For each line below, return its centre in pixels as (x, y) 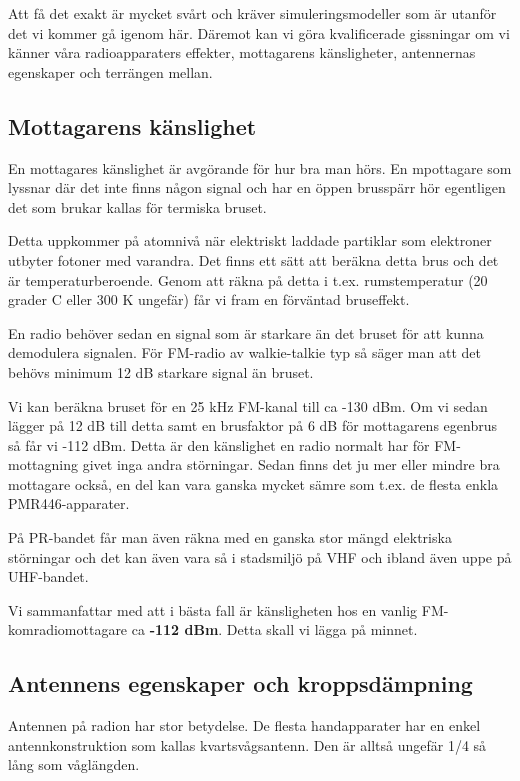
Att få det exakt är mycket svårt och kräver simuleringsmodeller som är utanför (252, 13)
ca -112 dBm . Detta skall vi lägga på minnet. (274, 629)
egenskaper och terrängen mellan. (110, 71)
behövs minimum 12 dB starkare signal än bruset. (161, 371)
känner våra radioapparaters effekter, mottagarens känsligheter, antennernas (242, 52)
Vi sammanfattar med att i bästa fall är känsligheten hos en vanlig (213, 609)
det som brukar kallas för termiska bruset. (137, 206)
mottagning (43, 464)
